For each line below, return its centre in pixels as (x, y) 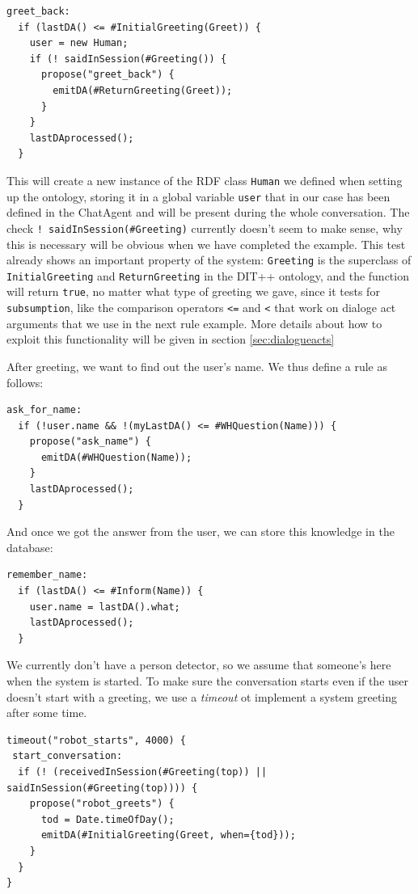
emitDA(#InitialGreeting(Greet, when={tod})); (168, 835)
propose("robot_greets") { (102, 804)
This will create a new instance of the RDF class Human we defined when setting (205, 180)
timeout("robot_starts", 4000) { (96, 740)
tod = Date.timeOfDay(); (108, 819)
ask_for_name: (44, 410)
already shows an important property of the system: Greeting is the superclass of (209, 260)
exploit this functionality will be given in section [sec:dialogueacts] (171, 339)
